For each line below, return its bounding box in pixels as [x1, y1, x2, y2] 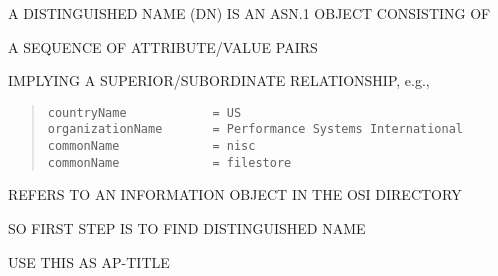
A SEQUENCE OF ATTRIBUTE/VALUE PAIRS [8, 36, 318, 57]
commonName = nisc [47, 139, 256, 154]
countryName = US [47, 105, 242, 120]
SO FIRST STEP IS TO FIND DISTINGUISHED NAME [8, 218, 366, 238]
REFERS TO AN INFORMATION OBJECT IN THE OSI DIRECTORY [8, 184, 462, 205]
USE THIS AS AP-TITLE [8, 251, 170, 272]
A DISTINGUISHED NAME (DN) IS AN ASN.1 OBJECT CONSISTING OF [8, 3, 491, 23]
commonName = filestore [47, 155, 292, 170]
